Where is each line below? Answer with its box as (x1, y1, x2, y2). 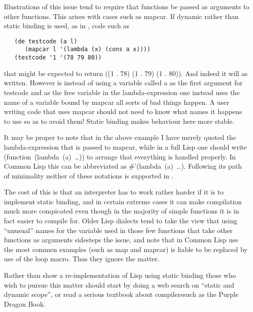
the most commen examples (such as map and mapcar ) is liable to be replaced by (4, 244, 248, 254)
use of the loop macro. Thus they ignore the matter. (4, 253, 160, 264)
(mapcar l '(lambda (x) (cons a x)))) (24, 46, 151, 53)
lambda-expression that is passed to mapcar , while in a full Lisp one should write (4, 141, 247, 152)
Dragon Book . (4, 298, 46, 309)
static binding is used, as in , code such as (4, 20, 130, 31)
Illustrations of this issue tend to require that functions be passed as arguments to (4, 1, 250, 11)
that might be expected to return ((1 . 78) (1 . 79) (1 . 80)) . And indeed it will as (4, 68, 248, 78)
